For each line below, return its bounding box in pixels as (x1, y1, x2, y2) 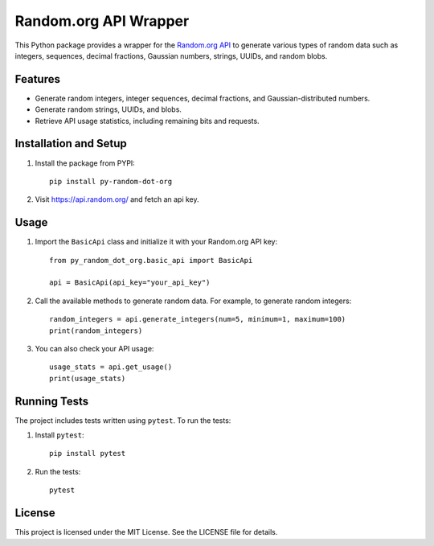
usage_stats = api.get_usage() (49, 363, 173, 372)
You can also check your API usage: (35, 343, 154, 353)
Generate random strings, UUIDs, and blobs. (35, 105, 182, 114)
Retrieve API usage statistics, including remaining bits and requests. (35, 116, 260, 125)
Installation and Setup (14, 137, 128, 150)
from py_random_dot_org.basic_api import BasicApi (49, 256, 253, 265)
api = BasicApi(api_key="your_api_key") (49, 278, 211, 287)
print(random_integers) (49, 326, 143, 335)
